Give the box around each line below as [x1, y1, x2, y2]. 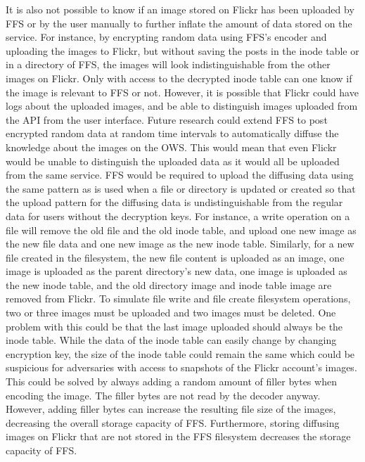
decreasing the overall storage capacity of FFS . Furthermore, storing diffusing [6, 415, 340, 430]
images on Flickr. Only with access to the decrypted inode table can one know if [6, 70, 352, 85]
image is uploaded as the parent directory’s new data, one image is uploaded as [6, 264, 347, 278]
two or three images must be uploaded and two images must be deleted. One [6, 305, 336, 320]
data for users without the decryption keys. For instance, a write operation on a [6, 208, 350, 223]
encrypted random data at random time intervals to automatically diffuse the [6, 126, 339, 141]
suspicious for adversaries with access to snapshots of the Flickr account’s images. [6, 360, 357, 375]
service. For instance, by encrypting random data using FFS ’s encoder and [6, 30, 327, 44]
